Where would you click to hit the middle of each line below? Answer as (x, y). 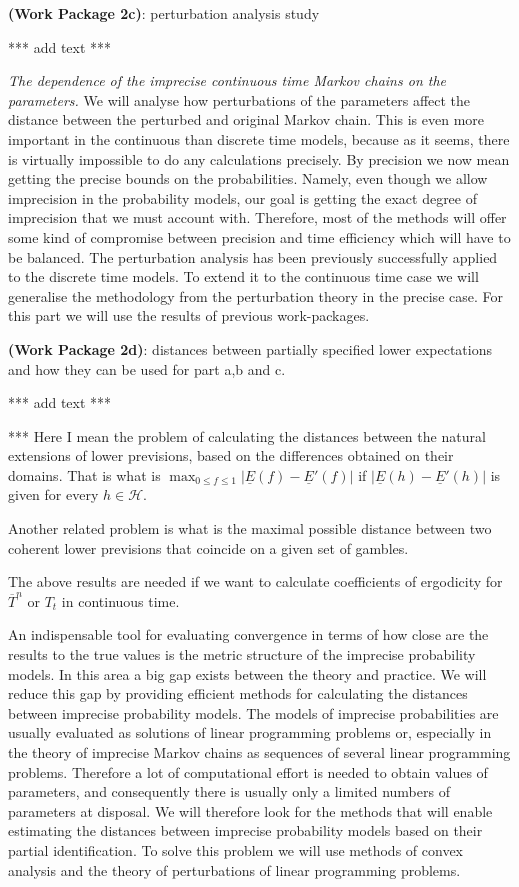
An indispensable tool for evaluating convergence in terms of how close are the (248, 634)
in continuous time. (120, 600)
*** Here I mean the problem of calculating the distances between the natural (247, 435)
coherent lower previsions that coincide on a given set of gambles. (208, 547)
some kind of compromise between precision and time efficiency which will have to (259, 236)
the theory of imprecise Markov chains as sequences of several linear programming (259, 752)
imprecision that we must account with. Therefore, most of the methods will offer (257, 217)
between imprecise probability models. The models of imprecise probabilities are (253, 712)
